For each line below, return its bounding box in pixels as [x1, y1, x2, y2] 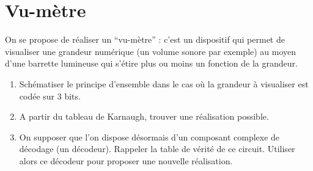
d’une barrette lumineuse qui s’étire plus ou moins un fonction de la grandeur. [5, 57, 298, 70]
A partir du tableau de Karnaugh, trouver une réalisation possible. [19, 110, 269, 123]
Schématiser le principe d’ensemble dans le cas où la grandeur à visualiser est [19, 77, 309, 90]
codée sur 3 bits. [19, 89, 81, 102]
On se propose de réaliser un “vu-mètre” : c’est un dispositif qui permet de [5, 33, 285, 46]
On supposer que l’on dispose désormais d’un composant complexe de [19, 130, 280, 143]
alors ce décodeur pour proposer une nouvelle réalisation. [19, 154, 233, 167]
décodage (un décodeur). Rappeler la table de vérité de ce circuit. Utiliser [19, 142, 295, 155]
